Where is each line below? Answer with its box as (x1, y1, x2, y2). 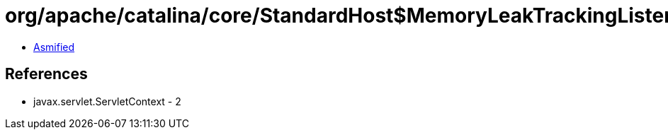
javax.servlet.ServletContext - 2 (33, 95, 181, 107)
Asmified (33, 40, 75, 53)
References (5, 65, 88, 83)
